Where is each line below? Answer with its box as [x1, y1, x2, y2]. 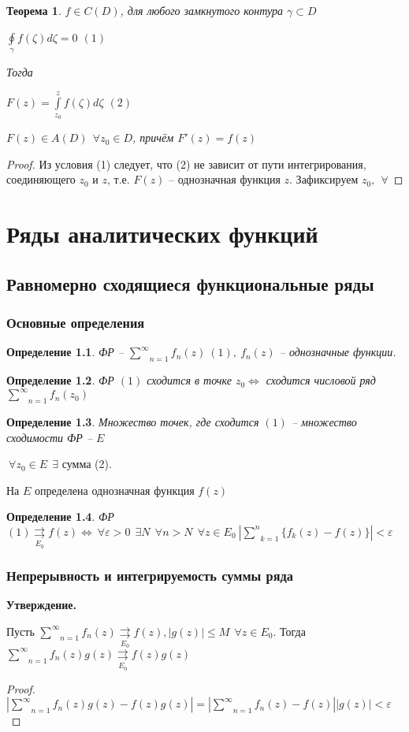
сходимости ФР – [6, 429, 93, 445]
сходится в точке [147, 372, 232, 388]
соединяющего [6, 171, 76, 188]
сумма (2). [61, 455, 112, 472]
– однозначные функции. [279, 344, 396, 360]
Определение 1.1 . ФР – [6, 344, 124, 360]
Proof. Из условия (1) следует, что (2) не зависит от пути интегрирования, [6, 155, 366, 172]
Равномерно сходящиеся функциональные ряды [6, 271, 374, 295]
